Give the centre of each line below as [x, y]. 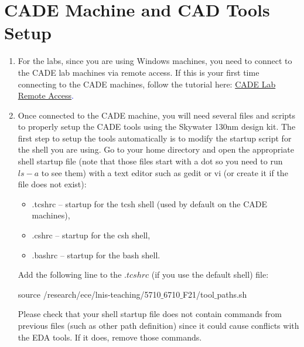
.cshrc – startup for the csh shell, [91, 235]
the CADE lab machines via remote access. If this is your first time [139, 72]
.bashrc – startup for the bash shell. [96, 255]
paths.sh [232, 294]
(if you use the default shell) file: [210, 274]
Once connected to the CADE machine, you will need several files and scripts [157, 115]
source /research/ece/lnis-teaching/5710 [89, 294]
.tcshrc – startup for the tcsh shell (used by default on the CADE [150, 203]
